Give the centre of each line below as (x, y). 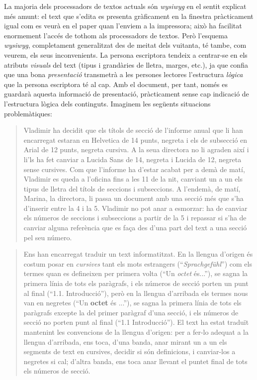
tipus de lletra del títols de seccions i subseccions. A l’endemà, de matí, (132, 188)
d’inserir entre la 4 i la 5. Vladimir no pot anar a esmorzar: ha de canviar (135, 208)
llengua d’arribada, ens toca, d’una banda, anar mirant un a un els (125, 341)
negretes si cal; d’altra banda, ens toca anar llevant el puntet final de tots (135, 361)
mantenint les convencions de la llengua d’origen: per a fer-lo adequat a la (136, 332)
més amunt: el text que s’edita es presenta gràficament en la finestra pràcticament (129, 16)
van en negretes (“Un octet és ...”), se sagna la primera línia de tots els (132, 303)
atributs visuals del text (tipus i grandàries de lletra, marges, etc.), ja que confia (126, 64)
